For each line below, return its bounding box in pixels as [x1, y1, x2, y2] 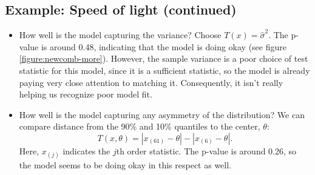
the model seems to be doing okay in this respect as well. [19, 159, 231, 171]
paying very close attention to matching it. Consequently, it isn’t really [19, 76, 283, 88]
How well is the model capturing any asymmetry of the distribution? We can [19, 108, 305, 121]
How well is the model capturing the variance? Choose [19, 28, 222, 41]
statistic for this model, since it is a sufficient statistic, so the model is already [19, 64, 310, 76]
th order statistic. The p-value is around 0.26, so [116, 144, 297, 157]
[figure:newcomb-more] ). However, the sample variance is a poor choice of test [19, 52, 308, 65]
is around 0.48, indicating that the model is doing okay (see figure [41, 40, 286, 53]
